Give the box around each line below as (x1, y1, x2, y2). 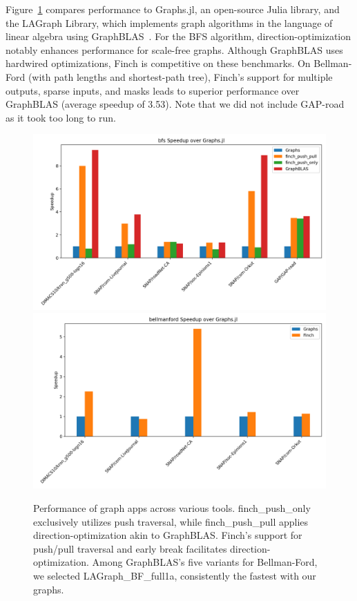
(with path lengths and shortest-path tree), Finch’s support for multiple (28, 69, 333, 84)
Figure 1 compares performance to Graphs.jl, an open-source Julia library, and (6, 2, 340, 16)
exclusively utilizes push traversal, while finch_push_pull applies (33, 514, 309, 528)
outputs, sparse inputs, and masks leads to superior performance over (6, 83, 300, 97)
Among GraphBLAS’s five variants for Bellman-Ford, (92, 555, 318, 569)
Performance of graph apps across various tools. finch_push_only (33, 501, 311, 515)
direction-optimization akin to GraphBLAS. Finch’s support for (33, 528, 302, 542)
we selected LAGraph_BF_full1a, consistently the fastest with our (33, 568, 316, 582)
